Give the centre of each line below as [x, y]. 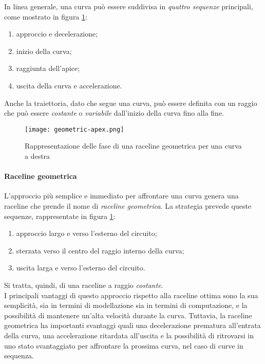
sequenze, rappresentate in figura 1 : [60, 216]
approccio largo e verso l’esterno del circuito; [87, 233]
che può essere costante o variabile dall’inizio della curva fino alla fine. [114, 113]
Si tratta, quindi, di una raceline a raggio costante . [84, 285]
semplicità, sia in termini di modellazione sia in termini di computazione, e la [126, 305]
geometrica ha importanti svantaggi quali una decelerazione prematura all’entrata [132, 325]
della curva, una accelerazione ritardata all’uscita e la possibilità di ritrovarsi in [129, 335]
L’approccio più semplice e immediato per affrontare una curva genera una [121, 196]
